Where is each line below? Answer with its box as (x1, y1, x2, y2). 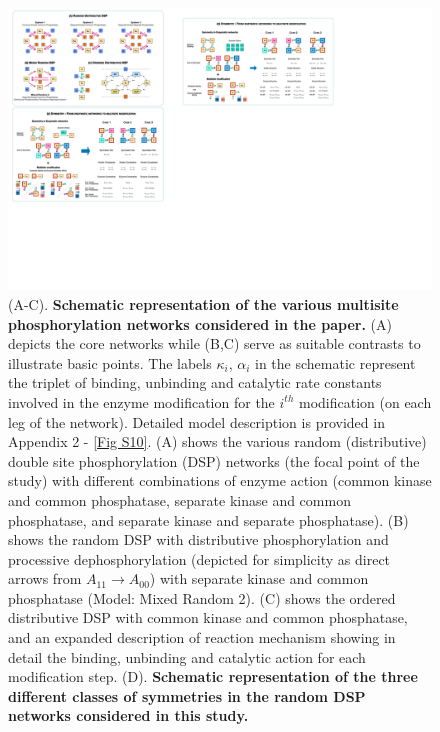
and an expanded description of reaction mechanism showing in (8, 627, 396, 648)
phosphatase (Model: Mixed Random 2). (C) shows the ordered (8, 587, 396, 608)
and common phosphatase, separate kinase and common (8, 489, 351, 510)
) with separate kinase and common (149, 568, 369, 589)
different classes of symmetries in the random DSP (8, 685, 366, 706)
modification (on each (298, 391, 432, 412)
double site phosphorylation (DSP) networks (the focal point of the (8, 450, 420, 471)
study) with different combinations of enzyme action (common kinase (8, 470, 432, 491)
